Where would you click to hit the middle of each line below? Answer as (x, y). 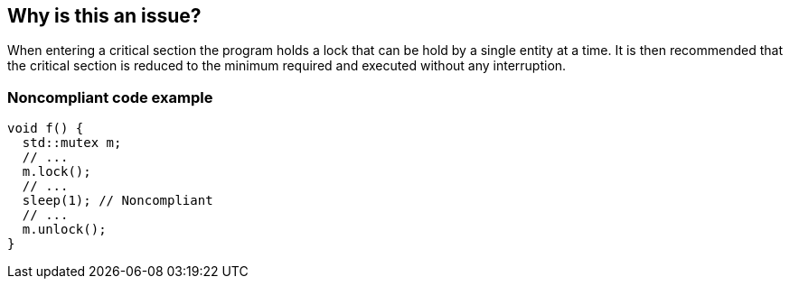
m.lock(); (56, 172)
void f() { (46, 129)
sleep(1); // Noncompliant (118, 201)
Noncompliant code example (110, 97)
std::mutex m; (72, 143)
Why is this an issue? (104, 16)
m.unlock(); (64, 230)
